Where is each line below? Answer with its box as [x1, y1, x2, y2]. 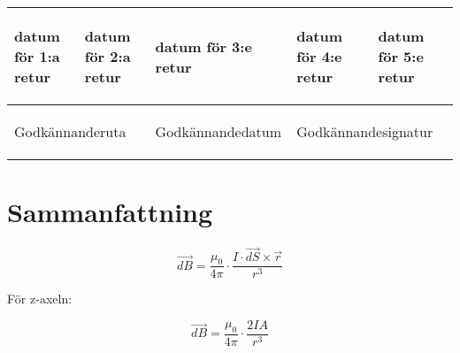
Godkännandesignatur [296, 121, 433, 142]
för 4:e [296, 46, 342, 66]
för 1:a [14, 46, 60, 66]
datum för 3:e [155, 35, 252, 57]
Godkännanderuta [14, 121, 126, 142]
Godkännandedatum [155, 121, 281, 142]
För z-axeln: [7, 289, 73, 308]
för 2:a [84, 46, 131, 66]
